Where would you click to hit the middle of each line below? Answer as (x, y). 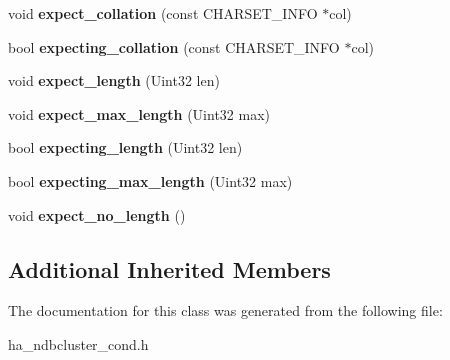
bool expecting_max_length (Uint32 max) (150, 180)
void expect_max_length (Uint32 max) (139, 113)
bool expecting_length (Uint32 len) (125, 147)
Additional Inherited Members (169, 268)
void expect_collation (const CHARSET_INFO (163, 13)
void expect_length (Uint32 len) (114, 80)
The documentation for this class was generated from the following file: (225, 310)
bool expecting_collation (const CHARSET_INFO (174, 46)
